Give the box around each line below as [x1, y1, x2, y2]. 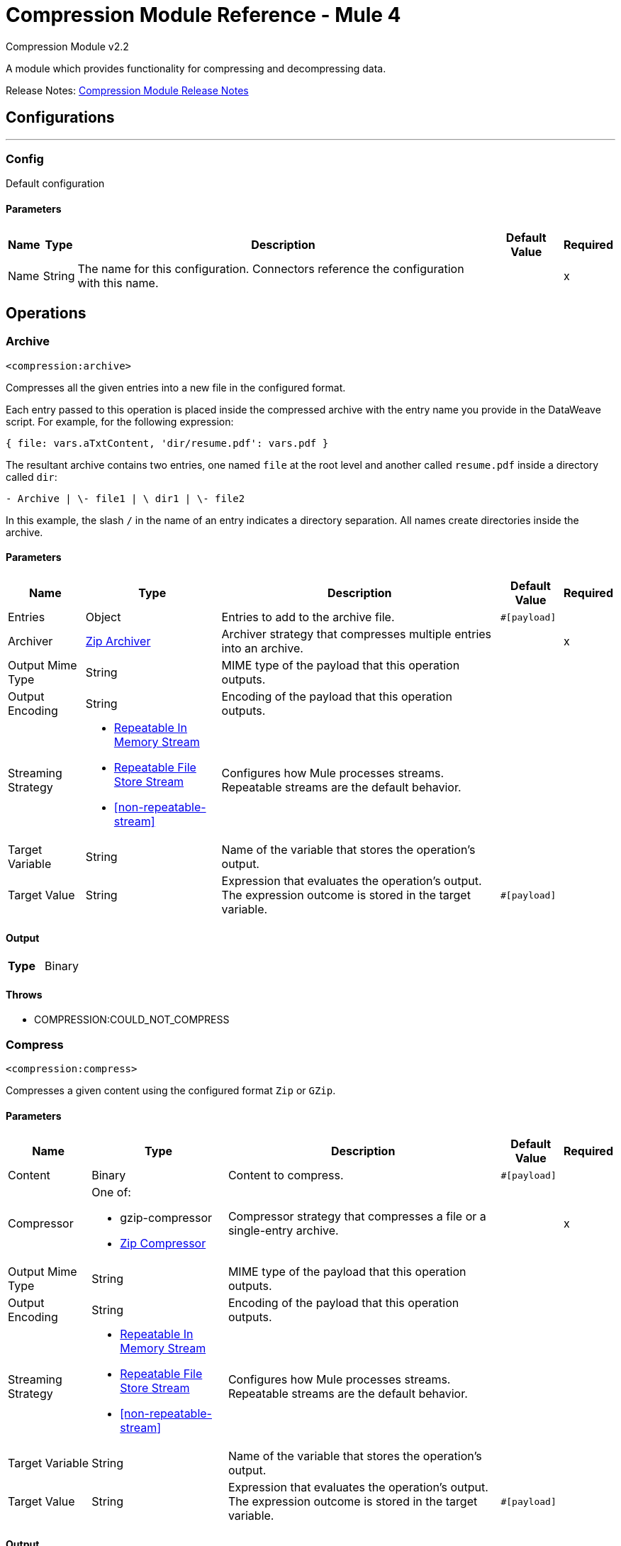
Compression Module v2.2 [6, 40, 129, 52]
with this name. [77, 275, 159, 290]
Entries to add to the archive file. [221, 610, 395, 624]
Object [85, 610, 121, 624]
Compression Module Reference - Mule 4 [6, 3, 401, 27]
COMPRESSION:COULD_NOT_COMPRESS [34, 1013, 230, 1026]
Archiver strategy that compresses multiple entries [221, 627, 492, 641]
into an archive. [221, 641, 303, 655]
